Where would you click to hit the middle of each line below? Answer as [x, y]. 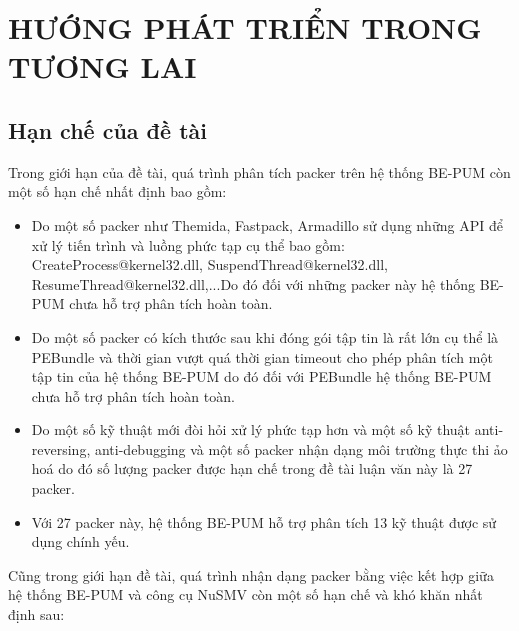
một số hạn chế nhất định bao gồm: [117, 191]
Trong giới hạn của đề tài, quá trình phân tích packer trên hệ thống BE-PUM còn [259, 171]
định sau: [36, 614]
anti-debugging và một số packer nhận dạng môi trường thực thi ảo [301, 448]
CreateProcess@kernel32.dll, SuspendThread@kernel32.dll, [209, 264]
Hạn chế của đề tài [107, 129]
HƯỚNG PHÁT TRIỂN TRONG [245, 27]
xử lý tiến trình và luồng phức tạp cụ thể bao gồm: [188, 244]
